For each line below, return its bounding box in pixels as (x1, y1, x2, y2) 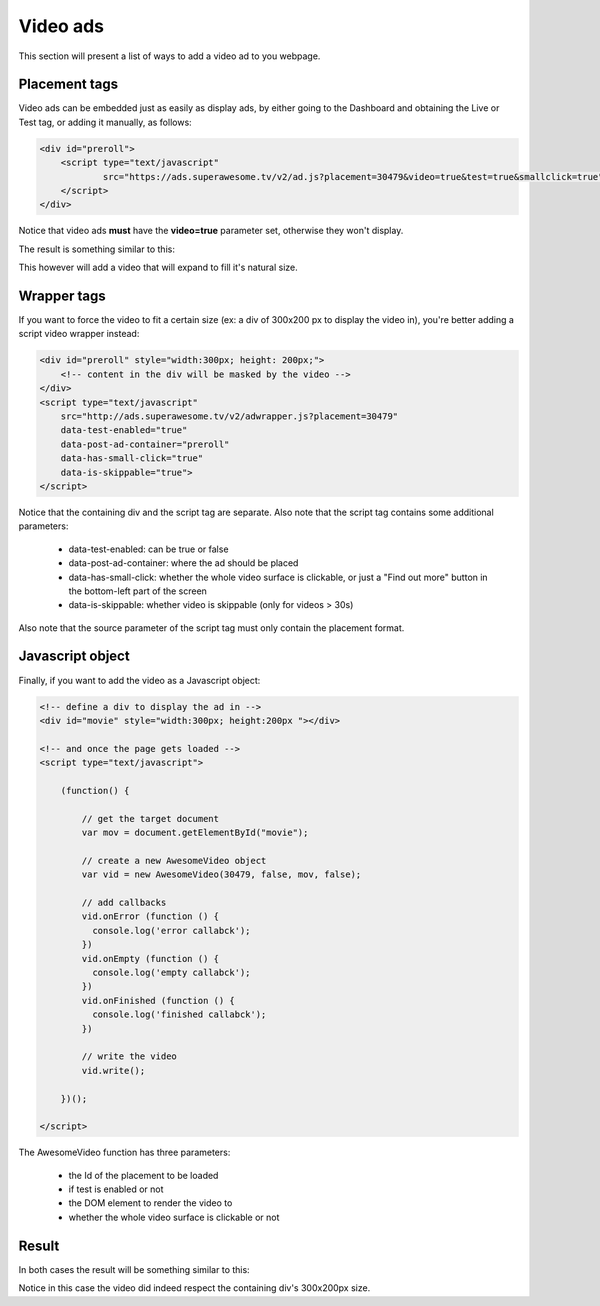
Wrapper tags (18, 287, 107, 304)
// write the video (81, 1051, 177, 1062)
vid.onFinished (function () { (81, 995, 235, 1006)
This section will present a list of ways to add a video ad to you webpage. (18, 50, 321, 62)
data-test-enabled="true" (60, 425, 188, 436)
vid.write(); (81, 1065, 146, 1076)
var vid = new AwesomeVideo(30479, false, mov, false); (81, 869, 362, 880)
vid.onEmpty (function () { (81, 953, 220, 964)
